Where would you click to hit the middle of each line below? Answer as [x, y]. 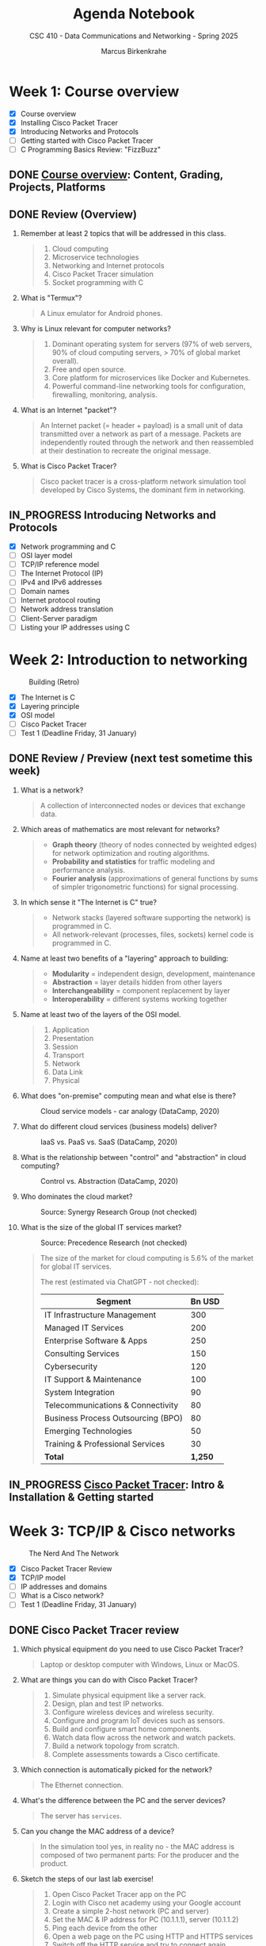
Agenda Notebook [133, 14]
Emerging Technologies [88, 1431]
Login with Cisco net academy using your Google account [146, 1903]
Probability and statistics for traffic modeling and [133, 861]
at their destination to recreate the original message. [125, 451]
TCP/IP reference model [60, 565]
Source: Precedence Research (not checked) [114, 1243]
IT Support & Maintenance [93, 1379]
